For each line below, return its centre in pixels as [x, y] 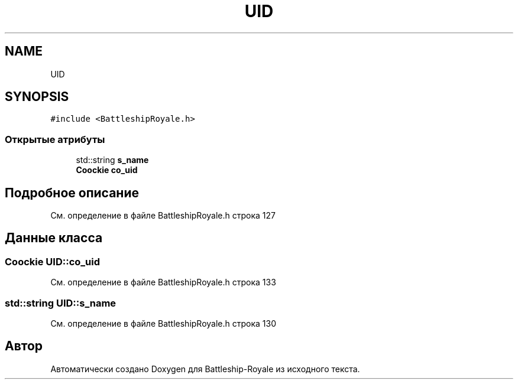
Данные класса [54, 238]
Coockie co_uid [107, 170]
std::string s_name [112, 160]
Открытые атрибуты [55, 139]
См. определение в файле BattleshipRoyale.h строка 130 [164, 323]
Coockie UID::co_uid [53, 261]
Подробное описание [72, 193]
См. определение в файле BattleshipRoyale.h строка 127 [163, 216]
